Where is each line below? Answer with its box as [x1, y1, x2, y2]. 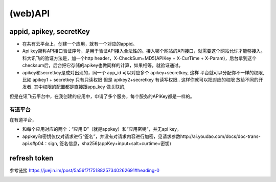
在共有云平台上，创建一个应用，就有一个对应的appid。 [22, 41, 137, 47]
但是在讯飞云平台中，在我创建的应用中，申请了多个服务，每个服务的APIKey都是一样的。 [9, 93, 195, 99]
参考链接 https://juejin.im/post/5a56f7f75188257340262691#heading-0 [9, 167, 159, 174]
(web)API [9, 8, 50, 19]
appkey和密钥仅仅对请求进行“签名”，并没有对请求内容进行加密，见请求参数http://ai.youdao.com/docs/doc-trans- [22, 133, 261, 139]
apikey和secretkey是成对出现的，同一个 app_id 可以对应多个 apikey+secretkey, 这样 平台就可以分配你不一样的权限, [22, 69, 264, 75]
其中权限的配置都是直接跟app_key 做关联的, [33, 84, 126, 90]
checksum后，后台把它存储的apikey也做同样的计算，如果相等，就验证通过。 [22, 62, 183, 69]
